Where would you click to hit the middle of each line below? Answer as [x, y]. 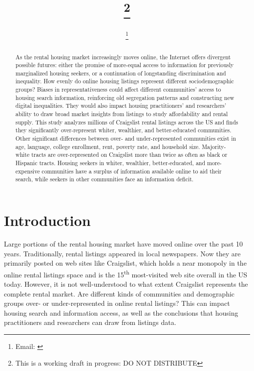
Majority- [214, 146]
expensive [28, 171]
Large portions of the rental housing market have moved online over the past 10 [124, 243]
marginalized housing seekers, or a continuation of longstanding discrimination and [121, 73]
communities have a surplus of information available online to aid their [132, 171]
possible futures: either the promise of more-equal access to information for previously [125, 65]
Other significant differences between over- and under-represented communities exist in [126, 138]
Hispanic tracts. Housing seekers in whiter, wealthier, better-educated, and [110, 163]
